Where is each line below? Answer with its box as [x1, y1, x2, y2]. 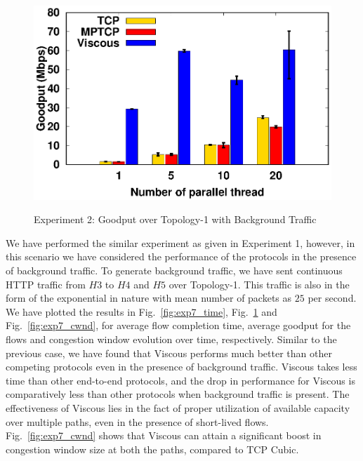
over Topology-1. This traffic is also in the [169, 276, 350, 291]
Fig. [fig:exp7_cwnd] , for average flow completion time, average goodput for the [6, 318, 351, 333]
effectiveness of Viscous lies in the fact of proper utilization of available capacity [6, 400, 350, 415]
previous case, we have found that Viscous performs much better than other [6, 345, 332, 360]
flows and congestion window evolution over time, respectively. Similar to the [6, 331, 337, 346]
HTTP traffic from [6, 276, 86, 291]
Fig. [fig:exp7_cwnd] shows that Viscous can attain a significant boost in [6, 428, 322, 443]
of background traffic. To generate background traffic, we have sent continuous [6, 262, 343, 277]
